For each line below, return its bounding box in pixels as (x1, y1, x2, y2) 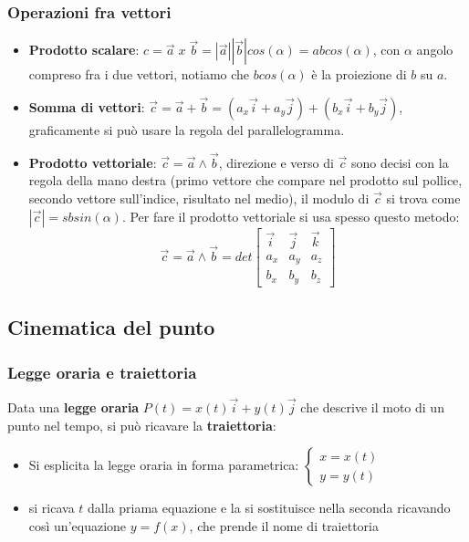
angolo (416, 40, 453, 59)
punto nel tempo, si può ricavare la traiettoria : (7, 415, 276, 434)
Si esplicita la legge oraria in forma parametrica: (28, 455, 299, 474)
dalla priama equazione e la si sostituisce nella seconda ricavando (88, 498, 451, 517)
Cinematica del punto (7, 313, 215, 341)
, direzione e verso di (218, 152, 334, 172)
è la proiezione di (311, 65, 407, 84)
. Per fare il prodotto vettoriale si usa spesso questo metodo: (121, 206, 460, 225)
